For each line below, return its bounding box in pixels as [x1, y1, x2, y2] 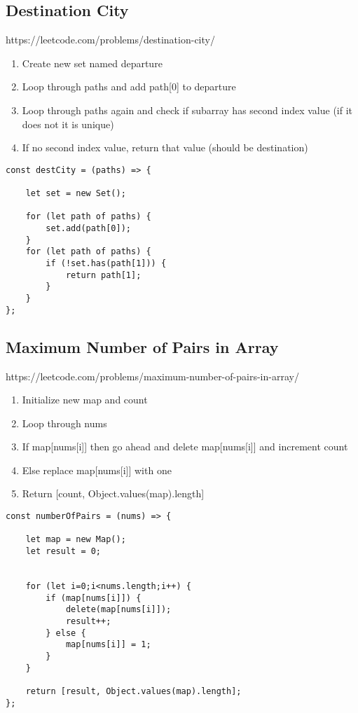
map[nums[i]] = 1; [65, 639, 151, 650]
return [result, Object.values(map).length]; [25, 686, 242, 696]
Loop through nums [22, 415, 107, 430]
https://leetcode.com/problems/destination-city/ [6, 32, 215, 47]
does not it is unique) [22, 116, 114, 131]
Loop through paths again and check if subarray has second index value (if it [22, 102, 353, 117]
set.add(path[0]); [46, 223, 131, 234]
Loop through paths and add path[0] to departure [22, 79, 236, 94]
